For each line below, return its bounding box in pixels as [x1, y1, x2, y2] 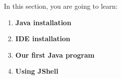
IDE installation [15, 33, 70, 44]
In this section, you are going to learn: [4, 1, 118, 11]
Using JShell [15, 66, 58, 76]
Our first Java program [15, 49, 95, 60]
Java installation [15, 17, 71, 27]
